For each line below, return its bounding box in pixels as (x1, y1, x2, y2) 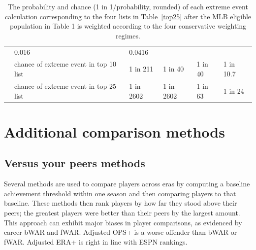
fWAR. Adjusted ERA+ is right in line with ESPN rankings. (4, 236, 188, 247)
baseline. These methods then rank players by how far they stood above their (4, 198, 237, 208)
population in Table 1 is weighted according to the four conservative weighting (9, 21, 247, 31)
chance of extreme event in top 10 (14, 59, 116, 69)
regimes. (116, 30, 140, 40)
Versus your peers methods (4, 155, 145, 171)
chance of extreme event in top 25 (14, 80, 116, 91)
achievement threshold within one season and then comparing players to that (4, 188, 236, 198)
